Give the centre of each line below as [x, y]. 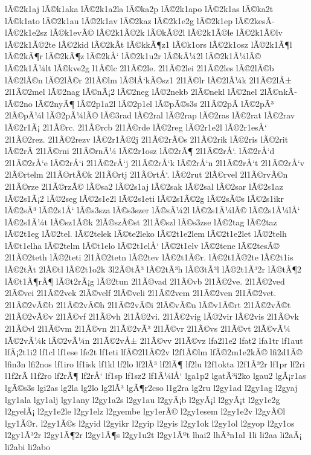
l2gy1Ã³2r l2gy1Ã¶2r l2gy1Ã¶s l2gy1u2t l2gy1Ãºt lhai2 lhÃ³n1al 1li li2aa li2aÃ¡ [153, 435]
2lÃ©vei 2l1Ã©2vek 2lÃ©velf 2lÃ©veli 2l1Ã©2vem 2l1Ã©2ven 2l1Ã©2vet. [141, 293]
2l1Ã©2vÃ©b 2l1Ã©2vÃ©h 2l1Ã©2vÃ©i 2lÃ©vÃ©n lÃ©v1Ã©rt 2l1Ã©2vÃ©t [148, 304]
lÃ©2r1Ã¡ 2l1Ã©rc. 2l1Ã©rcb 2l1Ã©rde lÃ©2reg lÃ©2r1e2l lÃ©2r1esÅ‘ [136, 127]
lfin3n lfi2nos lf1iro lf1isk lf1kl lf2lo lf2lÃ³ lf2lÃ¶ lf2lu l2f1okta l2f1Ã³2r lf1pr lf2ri [155, 363]
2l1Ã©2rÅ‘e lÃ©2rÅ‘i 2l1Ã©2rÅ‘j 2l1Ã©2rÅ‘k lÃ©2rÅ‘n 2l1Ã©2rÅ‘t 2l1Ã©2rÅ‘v [155, 162]
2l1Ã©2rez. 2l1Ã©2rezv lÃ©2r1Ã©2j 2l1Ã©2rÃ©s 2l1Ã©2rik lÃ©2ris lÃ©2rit [147, 139]
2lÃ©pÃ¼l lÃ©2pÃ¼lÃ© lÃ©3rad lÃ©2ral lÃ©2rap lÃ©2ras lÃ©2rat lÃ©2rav [150, 115]
